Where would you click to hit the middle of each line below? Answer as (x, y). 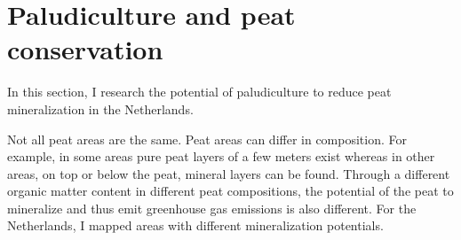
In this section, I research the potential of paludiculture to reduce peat (199, 92)
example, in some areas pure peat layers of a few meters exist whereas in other (221, 156)
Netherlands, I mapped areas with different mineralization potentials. (195, 225)
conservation (85, 49)
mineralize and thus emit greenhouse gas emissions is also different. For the (212, 208)
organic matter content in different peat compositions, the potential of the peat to (230, 191)
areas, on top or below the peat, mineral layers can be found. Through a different (229, 173)
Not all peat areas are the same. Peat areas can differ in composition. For (207, 139)
